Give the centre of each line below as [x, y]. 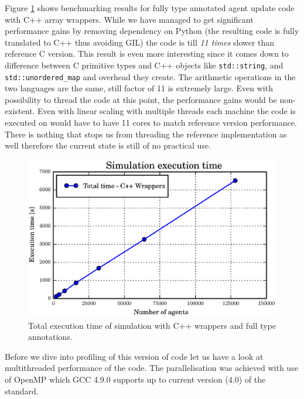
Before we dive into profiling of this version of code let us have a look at [134, 356]
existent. [20, 111]
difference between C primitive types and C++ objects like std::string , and [144, 65]
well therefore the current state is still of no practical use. [108, 145]
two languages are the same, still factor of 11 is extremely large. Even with [139, 88]
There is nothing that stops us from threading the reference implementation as [146, 134]
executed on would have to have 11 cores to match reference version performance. [151, 123]
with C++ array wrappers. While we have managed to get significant [129, 19]
